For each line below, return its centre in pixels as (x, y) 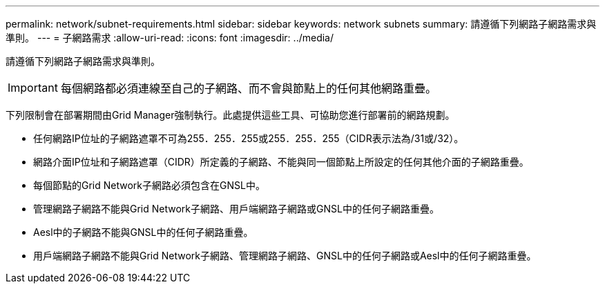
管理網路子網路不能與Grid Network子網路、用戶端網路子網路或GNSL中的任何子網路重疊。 (236, 209)
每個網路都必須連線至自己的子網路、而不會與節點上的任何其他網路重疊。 (248, 88)
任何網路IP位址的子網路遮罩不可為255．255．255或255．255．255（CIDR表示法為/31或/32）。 (249, 138)
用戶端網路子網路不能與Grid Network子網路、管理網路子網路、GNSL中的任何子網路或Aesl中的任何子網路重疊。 (285, 256)
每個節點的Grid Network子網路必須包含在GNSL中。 (149, 185)
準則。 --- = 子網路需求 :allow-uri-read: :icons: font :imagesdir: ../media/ (170, 38)
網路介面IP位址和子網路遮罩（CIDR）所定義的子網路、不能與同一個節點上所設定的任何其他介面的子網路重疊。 (281, 162)
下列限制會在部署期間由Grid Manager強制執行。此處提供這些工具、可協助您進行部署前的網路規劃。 (230, 115)
